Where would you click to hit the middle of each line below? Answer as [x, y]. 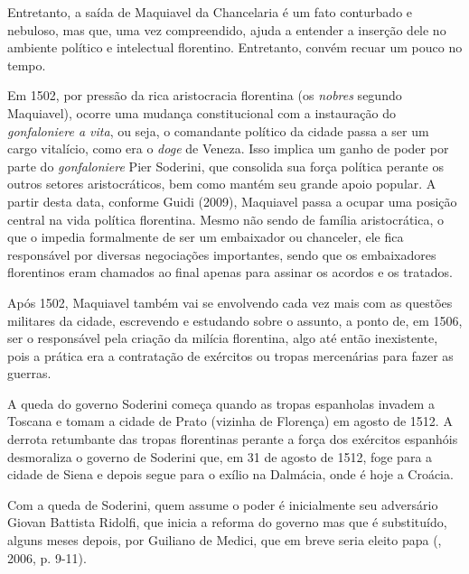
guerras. [29, 373]
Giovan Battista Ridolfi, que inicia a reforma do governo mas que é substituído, [227, 522]
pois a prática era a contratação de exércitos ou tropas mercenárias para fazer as [230, 355]
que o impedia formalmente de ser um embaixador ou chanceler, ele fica [206, 237]
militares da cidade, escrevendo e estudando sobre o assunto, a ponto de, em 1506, [235, 320]
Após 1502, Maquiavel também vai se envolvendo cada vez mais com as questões [230, 302]
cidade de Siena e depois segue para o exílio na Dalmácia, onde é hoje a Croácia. [230, 474]
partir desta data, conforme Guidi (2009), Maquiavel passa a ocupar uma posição [232, 201]
